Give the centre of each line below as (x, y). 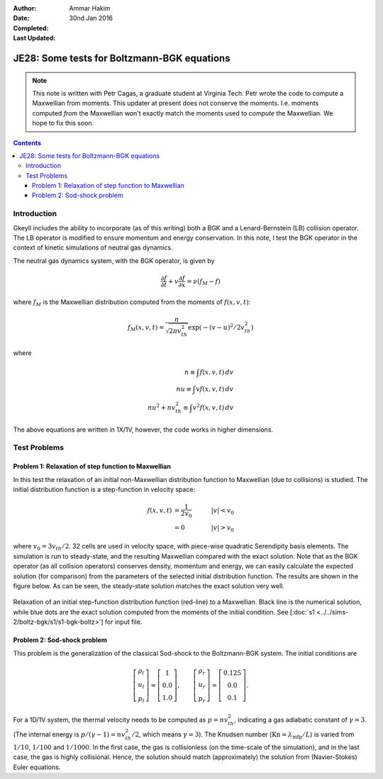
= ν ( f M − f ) (204, 282)
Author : (25, 8)
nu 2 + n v (162, 407)
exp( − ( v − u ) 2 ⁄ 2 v (216, 326)
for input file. (123, 622)
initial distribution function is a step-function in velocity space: (104, 489)
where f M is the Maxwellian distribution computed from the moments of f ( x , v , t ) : (132, 303)
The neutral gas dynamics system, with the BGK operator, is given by (114, 260)
